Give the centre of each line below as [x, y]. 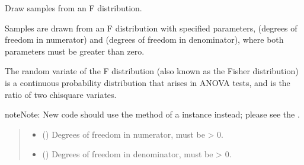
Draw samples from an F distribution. [73, 8]
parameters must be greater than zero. [75, 51]
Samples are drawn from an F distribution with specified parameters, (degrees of [151, 28]
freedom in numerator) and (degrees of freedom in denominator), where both [144, 39]
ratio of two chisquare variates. [61, 94]
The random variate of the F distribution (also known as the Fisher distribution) [152, 71]
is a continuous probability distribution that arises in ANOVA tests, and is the [148, 82]
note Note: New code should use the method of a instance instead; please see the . [152, 114]
